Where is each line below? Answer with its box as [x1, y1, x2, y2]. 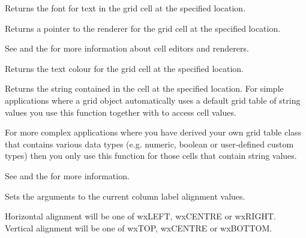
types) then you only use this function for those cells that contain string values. [5, 149, 297, 162]
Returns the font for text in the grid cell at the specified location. [5, 2, 246, 14]
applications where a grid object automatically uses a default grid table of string [5, 94, 301, 106]
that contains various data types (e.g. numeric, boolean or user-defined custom [5, 137, 294, 150]
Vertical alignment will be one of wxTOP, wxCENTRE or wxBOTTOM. [5, 221, 272, 234]
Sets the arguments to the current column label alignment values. [5, 189, 245, 202]
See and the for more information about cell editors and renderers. [5, 42, 249, 55]
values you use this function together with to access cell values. [5, 106, 236, 118]
